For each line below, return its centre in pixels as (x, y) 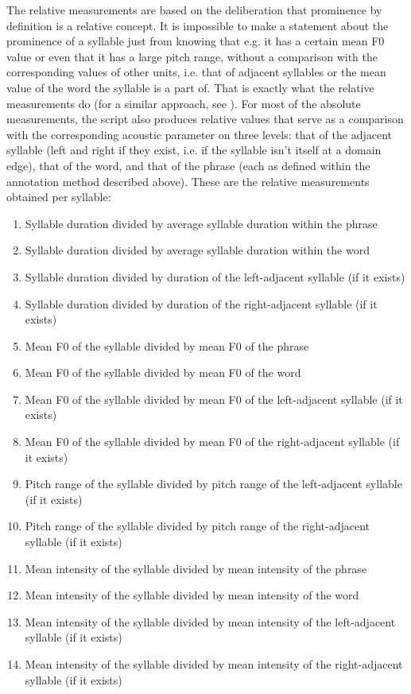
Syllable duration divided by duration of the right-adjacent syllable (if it (201, 303)
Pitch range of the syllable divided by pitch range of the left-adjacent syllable (213, 484)
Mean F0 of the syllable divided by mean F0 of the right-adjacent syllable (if (212, 442)
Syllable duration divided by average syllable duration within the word (197, 250)
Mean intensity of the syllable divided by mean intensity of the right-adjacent (214, 664)
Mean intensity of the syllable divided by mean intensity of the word (192, 595)
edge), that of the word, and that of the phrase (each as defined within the (188, 165)
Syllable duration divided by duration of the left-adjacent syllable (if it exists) (215, 276)
